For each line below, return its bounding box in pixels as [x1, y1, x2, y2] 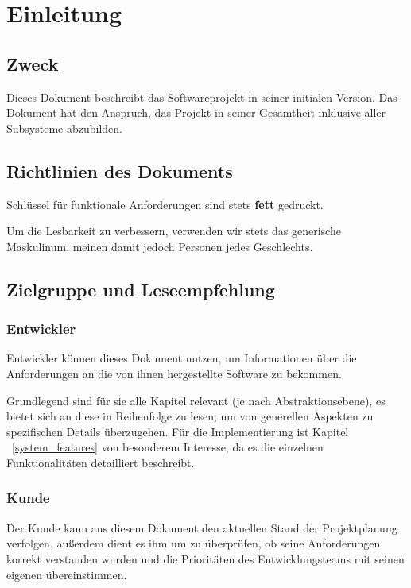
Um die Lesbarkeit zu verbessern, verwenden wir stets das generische [6, 222, 341, 239]
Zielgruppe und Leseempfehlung [6, 277, 275, 301]
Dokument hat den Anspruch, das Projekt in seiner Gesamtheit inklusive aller [6, 104, 386, 121]
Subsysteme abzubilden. [6, 119, 123, 136]
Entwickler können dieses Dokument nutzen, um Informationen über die [6, 350, 357, 366]
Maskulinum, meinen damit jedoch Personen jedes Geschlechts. [6, 238, 313, 254]
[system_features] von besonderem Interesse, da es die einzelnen [12, 439, 324, 455]
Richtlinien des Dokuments [6, 158, 233, 183]
